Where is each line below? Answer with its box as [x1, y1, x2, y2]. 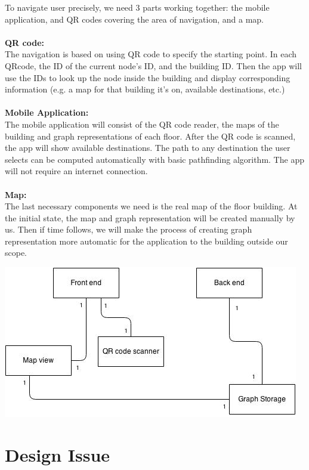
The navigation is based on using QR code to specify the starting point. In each [5, 48, 297, 60]
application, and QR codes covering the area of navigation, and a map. [5, 13, 264, 25]
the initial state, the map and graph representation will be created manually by [5, 211, 295, 224]
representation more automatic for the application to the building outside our [5, 234, 288, 247]
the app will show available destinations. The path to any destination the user [5, 141, 291, 154]
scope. [5, 246, 27, 259]
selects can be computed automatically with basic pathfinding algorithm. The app [5, 153, 304, 165]
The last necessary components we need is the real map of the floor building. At [5, 200, 298, 212]
